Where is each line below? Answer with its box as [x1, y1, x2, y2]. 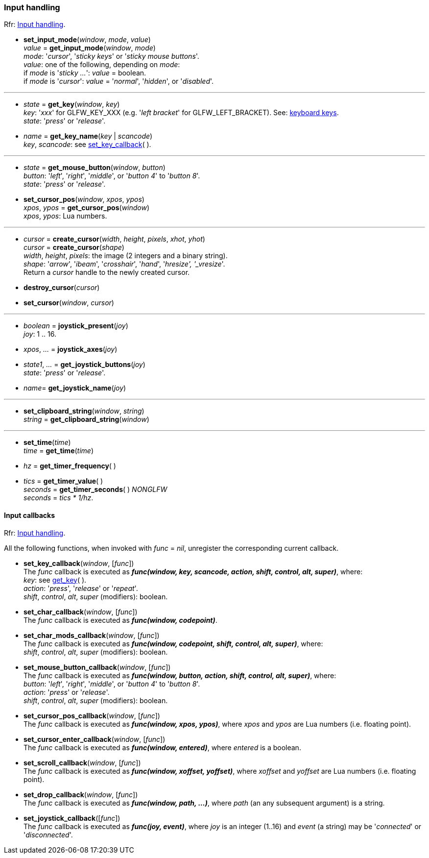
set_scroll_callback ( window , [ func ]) [24, 758, 141, 767]
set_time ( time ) [24, 438, 71, 447]
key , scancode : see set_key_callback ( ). [24, 140, 151, 149]
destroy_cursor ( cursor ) [24, 283, 100, 292]
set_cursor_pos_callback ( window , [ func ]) [24, 711, 160, 720]
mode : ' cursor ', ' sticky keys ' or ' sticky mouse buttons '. [24, 52, 199, 61]
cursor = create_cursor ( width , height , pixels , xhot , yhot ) [24, 235, 205, 244]
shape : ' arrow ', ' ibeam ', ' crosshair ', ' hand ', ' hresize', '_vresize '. [24, 260, 225, 269]
